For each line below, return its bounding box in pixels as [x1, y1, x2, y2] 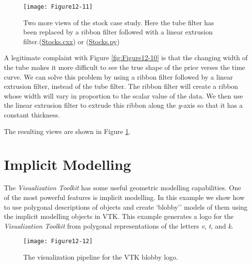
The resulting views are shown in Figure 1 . [4, 126, 131, 136]
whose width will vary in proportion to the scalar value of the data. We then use [4, 90, 243, 100]
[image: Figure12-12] [23, 238, 93, 245]
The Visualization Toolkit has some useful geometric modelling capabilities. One [4, 182, 241, 193]
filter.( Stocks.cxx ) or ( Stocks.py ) [23, 36, 120, 46]
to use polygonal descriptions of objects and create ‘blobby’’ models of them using [4, 201, 248, 212]
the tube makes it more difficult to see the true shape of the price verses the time [4, 62, 245, 72]
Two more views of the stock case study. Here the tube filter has [23, 17, 214, 27]
